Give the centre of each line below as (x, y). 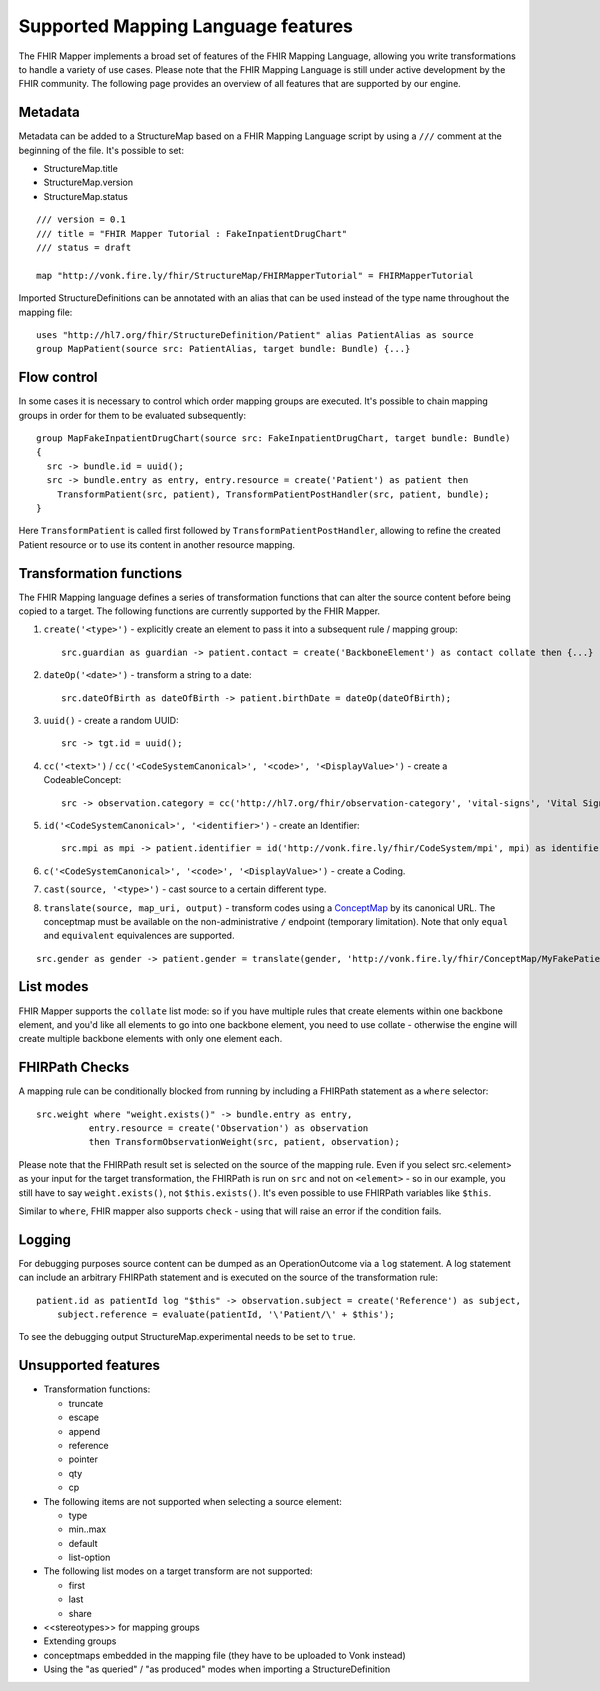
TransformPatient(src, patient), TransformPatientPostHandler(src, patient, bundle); (273, 494)
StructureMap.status (86, 196)
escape (84, 1417)
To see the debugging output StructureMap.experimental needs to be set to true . (187, 1337)
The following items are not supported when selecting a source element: (192, 1501)
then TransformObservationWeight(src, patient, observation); (244, 1142)
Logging (45, 1239)
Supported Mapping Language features (186, 26)
